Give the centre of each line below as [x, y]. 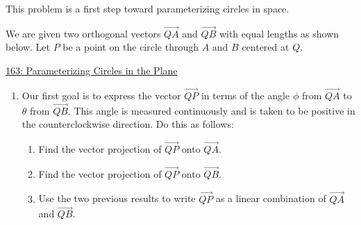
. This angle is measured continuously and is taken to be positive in [211, 110]
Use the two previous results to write [117, 198]
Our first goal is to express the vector [101, 95]
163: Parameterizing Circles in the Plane [92, 70]
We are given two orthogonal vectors [83, 33]
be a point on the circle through [131, 47]
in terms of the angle [245, 95]
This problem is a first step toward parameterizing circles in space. [148, 8]
